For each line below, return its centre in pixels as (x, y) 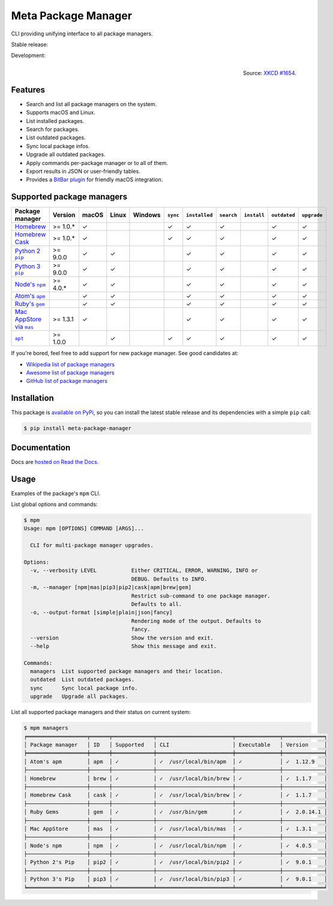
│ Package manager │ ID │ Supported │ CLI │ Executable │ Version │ (175, 745)
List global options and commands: (55, 505)
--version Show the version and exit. (122, 638)
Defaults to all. (157, 604)
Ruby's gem (30, 304)
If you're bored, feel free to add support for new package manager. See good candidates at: (125, 353)
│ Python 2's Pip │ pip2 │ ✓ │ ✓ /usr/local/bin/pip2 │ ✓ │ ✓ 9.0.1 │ (175, 862)
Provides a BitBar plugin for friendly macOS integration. (94, 179)
